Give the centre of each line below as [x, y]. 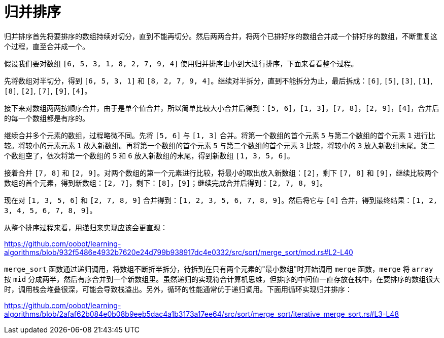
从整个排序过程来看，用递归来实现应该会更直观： [86, 227]
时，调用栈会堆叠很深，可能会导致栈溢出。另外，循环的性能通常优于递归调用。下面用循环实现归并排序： [178, 289]
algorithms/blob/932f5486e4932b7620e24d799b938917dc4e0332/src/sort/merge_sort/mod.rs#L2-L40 [179, 252]
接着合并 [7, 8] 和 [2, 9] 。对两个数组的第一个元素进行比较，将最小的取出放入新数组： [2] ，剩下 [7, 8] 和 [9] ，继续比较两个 [221, 173]
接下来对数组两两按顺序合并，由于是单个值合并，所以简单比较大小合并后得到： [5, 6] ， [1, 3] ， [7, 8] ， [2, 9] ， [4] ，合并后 [222, 108]
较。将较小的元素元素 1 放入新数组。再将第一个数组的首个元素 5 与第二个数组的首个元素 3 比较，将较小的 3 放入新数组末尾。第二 [220, 145]
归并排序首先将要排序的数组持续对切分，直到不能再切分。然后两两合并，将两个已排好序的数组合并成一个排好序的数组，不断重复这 [221, 36]
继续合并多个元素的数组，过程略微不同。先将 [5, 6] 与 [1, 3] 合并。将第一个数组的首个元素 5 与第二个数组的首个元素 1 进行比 [220, 135]
